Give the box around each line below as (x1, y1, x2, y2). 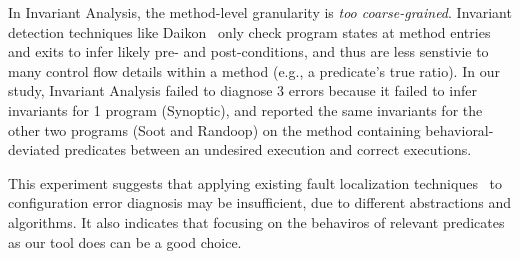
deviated (8, 139, 60, 160)
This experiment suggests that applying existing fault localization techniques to (8, 172, 503, 193)
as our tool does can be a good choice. (8, 231, 242, 252)
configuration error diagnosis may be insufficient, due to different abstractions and (8, 192, 512, 213)
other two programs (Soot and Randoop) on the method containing (8, 119, 421, 140)
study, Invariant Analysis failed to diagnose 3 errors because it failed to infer (8, 80, 477, 101)
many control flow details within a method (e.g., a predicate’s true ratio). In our (8, 60, 500, 81)
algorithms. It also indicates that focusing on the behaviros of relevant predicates (8, 211, 505, 232)
